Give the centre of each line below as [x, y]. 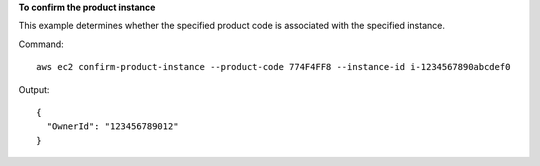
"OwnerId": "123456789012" [112, 126]
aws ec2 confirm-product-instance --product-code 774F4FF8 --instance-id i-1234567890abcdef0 [273, 67]
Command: [41, 44]
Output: [34, 89]
